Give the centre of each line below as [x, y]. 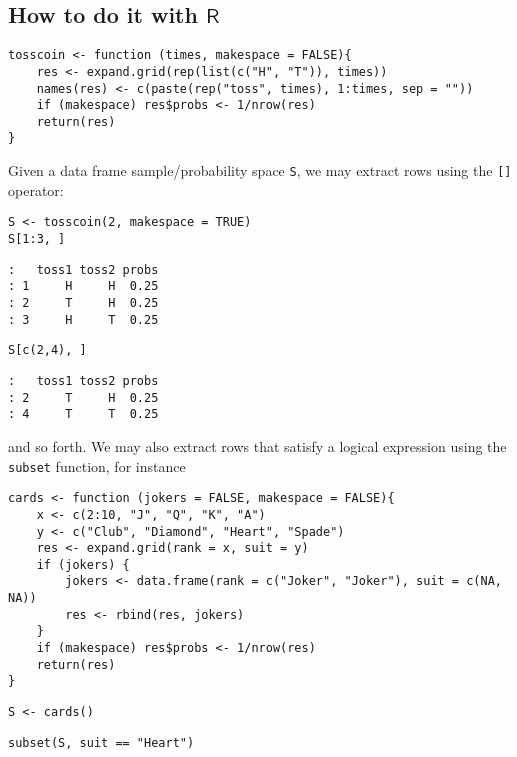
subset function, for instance [97, 465]
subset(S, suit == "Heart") [101, 742]
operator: [36, 189]
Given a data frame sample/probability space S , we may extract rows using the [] [260, 170]
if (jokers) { [83, 564]
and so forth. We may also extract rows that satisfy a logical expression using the [257, 445]
